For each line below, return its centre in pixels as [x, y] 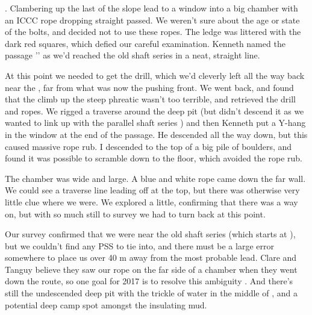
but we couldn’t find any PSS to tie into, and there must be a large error [139, 245]
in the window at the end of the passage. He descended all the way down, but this [156, 134]
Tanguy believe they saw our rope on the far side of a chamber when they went [151, 269]
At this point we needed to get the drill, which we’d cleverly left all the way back [155, 75]
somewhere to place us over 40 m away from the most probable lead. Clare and [151, 257]
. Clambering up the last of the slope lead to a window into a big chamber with [151, 8]
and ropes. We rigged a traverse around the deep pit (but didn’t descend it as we [154, 111]
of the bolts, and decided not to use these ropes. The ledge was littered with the [153, 32]
